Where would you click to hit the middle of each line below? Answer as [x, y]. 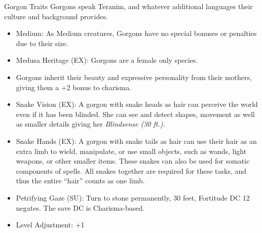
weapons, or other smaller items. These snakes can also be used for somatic [133, 161]
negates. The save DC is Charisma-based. [80, 207]
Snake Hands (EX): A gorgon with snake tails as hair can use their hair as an [136, 141]
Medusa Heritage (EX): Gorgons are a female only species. [107, 60]
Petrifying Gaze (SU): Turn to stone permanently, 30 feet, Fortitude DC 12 [133, 197]
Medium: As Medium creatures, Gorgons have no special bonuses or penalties [136, 33]
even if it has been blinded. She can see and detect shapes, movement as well [135, 114]
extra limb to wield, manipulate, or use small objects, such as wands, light [131, 151]
